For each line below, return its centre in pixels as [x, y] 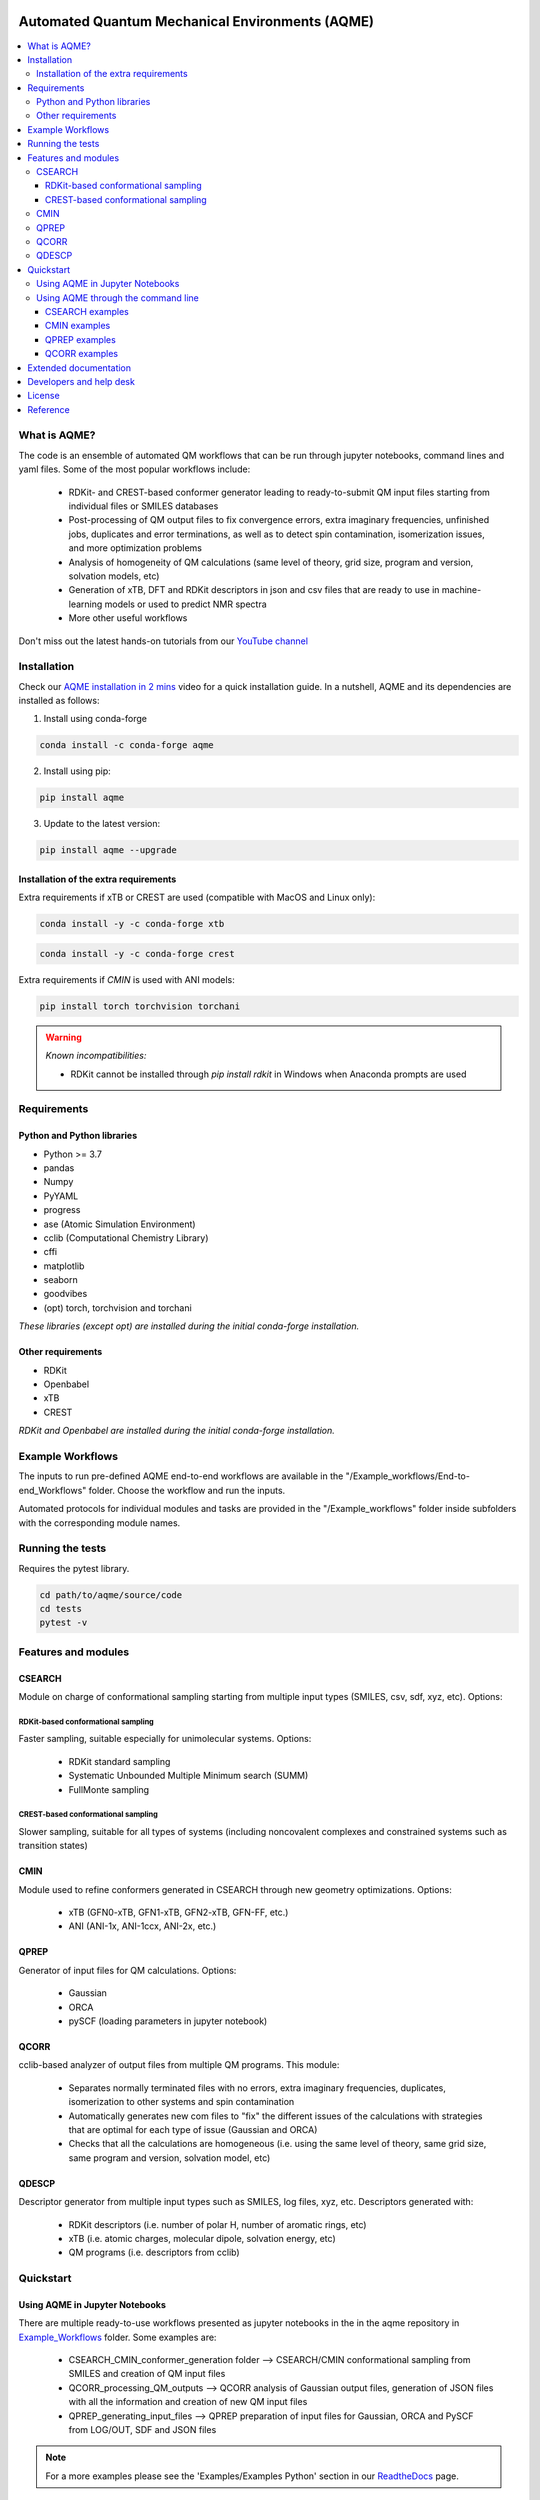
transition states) [53, 1846]
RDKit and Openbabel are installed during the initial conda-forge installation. [176, 1431]
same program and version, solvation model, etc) [169, 2157]
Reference [48, 409]
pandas [59, 1167]
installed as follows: [59, 701]
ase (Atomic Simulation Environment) [119, 1224]
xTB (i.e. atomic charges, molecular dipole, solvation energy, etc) [202, 2238]
